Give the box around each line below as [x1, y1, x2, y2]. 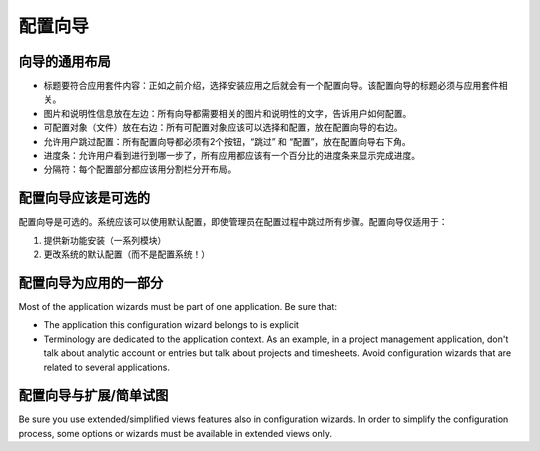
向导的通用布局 [18, 53, 111, 70]
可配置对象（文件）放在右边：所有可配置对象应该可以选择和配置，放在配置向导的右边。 [43, 121, 403, 134]
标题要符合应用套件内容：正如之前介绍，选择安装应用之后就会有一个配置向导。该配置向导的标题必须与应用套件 [43, 80, 499, 92]
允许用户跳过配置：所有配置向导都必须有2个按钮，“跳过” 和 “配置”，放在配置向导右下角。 [43, 135, 412, 147]
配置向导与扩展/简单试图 [18, 387, 169, 404]
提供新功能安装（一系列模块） [43, 234, 167, 246]
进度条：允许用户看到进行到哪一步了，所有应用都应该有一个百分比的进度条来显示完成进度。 [43, 150, 420, 162]
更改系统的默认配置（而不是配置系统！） [43, 248, 210, 260]
